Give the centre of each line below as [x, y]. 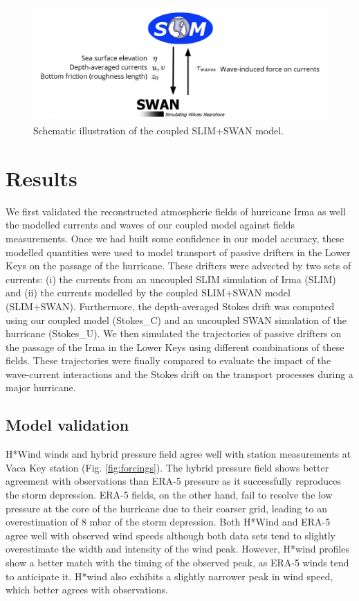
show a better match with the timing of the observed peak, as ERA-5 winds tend [177, 563]
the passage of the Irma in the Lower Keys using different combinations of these [175, 347]
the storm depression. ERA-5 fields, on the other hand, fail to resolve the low [169, 495]
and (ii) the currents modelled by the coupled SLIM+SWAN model [148, 293]
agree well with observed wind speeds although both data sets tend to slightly [171, 535]
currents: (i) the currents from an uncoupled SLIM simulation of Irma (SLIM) [171, 279]
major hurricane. [41, 387]
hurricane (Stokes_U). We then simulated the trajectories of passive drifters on [174, 333]
